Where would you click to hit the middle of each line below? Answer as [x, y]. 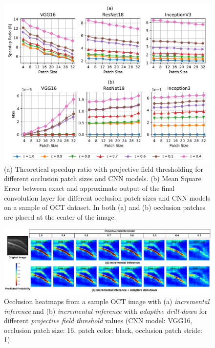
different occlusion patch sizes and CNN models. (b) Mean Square [103, 178]
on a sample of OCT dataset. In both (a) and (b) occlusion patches [105, 207]
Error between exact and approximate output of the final [89, 188]
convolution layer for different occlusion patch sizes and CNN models [107, 197]
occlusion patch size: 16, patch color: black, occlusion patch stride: [103, 330]
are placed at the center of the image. [60, 216]
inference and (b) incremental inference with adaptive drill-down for [106, 311]
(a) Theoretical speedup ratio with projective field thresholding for [104, 169]
